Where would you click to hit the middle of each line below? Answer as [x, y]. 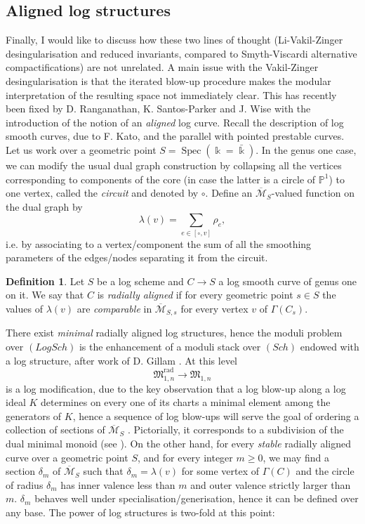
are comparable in [114, 309]
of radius [25, 484]
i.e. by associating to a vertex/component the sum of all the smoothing [159, 243]
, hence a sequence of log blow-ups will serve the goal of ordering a [216, 415]
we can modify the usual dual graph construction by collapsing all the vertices [174, 165]
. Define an [229, 193]
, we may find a [296, 457]
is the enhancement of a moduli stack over [170, 347]
